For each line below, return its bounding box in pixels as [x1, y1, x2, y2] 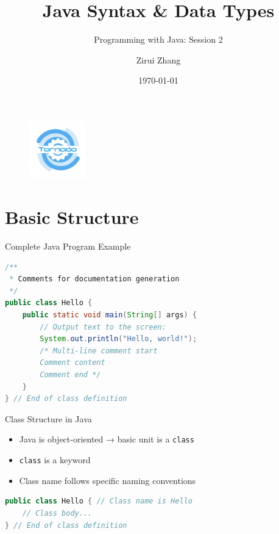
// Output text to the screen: [40, 322, 166, 331]
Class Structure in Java [5, 412, 92, 425]
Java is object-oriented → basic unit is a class [19, 433, 194, 446]
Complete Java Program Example [5, 240, 131, 253]
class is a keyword [19, 453, 91, 466]
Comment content [40, 358, 105, 367]
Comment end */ [40, 370, 101, 380]
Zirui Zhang [136, 53, 181, 66]
